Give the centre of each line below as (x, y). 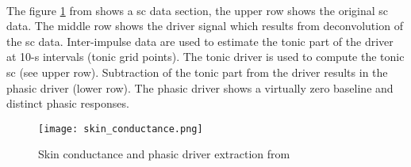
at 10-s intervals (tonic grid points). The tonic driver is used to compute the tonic (205, 57)
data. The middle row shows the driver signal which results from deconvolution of (205, 26)
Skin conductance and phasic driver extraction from (164, 154)
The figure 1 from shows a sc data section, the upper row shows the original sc (197, 10)
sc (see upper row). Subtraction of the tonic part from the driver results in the (197, 72)
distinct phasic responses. (68, 103)
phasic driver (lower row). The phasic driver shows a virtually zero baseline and (200, 87)
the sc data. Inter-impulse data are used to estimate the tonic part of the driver (200, 41)
